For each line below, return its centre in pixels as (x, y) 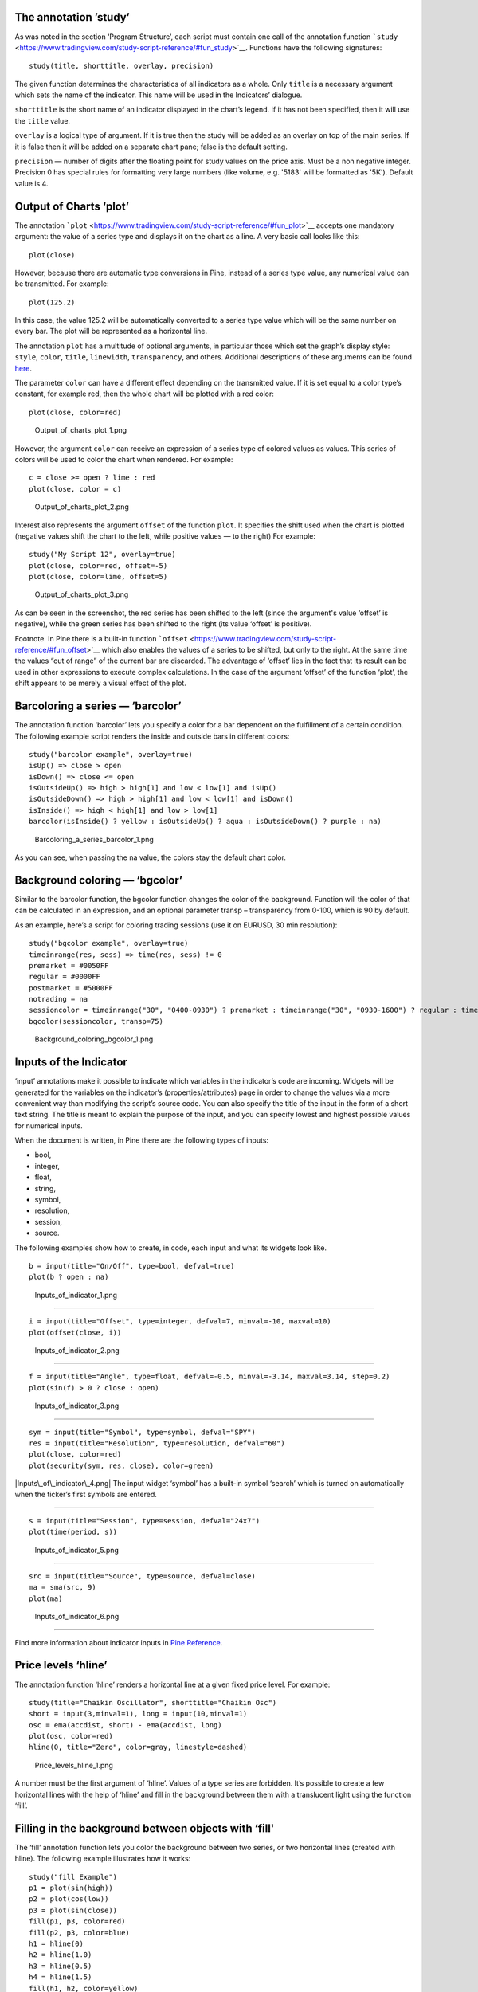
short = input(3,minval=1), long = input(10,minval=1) (138, 1714)
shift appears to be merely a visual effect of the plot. (100, 683)
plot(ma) (46, 1598)
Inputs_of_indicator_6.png (77, 1617)
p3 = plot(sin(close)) (73, 1910)
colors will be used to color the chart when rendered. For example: (124, 459)
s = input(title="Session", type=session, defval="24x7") (145, 1521)
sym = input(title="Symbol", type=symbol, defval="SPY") (143, 1432)
